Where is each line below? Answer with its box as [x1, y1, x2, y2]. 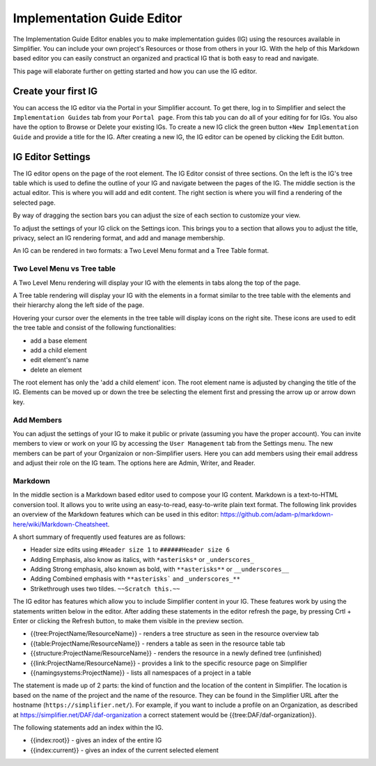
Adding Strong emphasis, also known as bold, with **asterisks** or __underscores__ [30, 565, 290, 574]
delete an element [30, 366, 82, 374]
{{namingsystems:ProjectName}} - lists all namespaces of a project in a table [30, 669, 251, 677]
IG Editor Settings [13, 150, 91, 163]
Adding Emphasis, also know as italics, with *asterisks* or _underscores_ [30, 555, 254, 563]
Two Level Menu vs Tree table [13, 264, 116, 274]
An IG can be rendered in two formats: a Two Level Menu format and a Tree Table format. [13, 247, 269, 255]
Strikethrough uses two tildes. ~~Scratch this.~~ [30, 584, 180, 593]
